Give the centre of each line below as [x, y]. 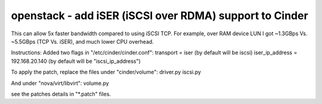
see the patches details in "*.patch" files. [61, 94]
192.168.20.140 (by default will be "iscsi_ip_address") [76, 61]
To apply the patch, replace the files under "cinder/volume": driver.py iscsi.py [106, 72]
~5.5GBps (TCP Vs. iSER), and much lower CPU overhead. [83, 41]
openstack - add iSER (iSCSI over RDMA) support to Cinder [160, 16]
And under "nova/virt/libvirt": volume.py [60, 83]
